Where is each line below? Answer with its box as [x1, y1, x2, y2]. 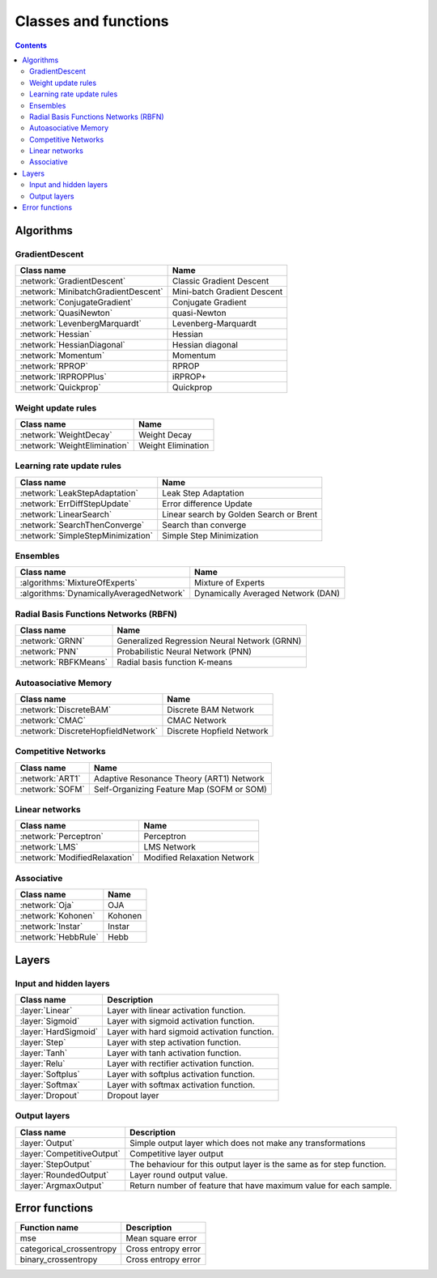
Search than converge [162, 519, 247, 530]
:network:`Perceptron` [19, 831, 104, 842]
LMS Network [143, 841, 196, 853]
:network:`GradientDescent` [19, 275, 126, 287]
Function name [19, 1222, 79, 1233]
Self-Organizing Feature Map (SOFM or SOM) [93, 783, 267, 794]
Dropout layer [107, 1089, 159, 1101]
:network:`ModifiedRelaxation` [19, 852, 135, 863]
